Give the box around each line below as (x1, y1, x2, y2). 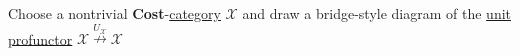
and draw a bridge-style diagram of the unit (242, 3, 512, 23)
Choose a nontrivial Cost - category (8, 3, 221, 23)
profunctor (8, 28, 73, 49)
